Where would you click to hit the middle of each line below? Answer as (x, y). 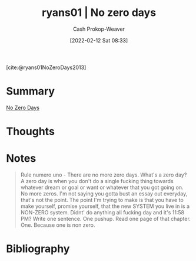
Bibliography (38, 249)
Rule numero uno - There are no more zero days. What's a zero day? (104, 175)
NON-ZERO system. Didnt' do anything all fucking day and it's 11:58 (102, 212)
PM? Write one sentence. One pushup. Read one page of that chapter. (106, 219)
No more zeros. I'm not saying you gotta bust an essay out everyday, (104, 194)
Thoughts (30, 131)
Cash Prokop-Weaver (99, 29)
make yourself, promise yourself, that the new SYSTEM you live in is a (105, 206)
